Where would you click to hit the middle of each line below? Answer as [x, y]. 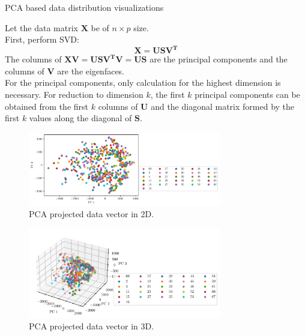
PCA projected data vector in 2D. [92, 214]
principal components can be [247, 94]
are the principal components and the [219, 59]
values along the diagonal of [80, 118]
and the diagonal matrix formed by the [223, 106]
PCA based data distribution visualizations [84, 7]
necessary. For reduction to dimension [74, 94]
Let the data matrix [41, 27]
